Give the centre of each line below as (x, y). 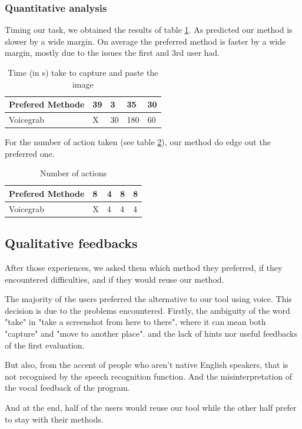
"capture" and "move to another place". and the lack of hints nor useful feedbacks (151, 334)
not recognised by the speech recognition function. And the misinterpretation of (149, 376)
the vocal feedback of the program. (67, 388)
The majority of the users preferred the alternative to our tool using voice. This (148, 299)
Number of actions (73, 173)
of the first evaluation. (45, 345)
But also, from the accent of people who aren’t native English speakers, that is (147, 365)
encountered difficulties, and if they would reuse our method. (115, 279)
